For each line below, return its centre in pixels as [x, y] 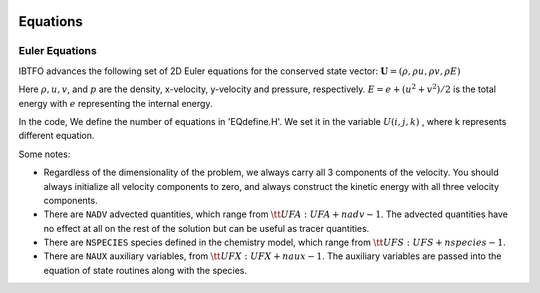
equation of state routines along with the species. [145, 270]
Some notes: [44, 154]
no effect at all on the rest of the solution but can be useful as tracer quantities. [206, 228]
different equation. [56, 136]
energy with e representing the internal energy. [115, 103]
